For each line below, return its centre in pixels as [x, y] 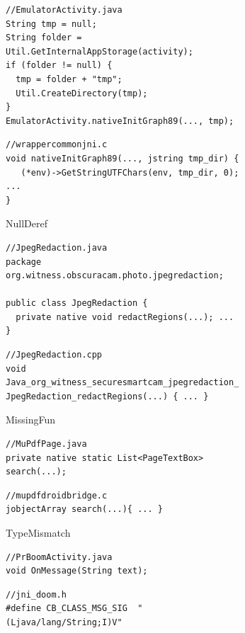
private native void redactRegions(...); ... [125, 317]
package [24, 262]
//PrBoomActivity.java [59, 557]
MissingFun [30, 420]
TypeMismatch [38, 532]
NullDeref [27, 223]
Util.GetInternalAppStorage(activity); [99, 51]
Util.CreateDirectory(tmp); [82, 93]
